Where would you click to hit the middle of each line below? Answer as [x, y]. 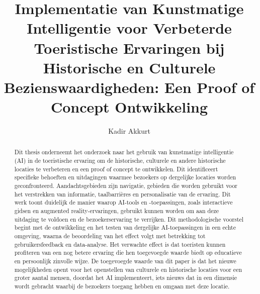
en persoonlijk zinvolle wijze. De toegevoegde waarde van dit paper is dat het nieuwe [125, 261]
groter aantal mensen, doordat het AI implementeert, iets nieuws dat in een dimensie [126, 278]
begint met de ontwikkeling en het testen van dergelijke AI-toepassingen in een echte [125, 227]
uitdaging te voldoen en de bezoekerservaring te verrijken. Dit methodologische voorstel [129, 219]
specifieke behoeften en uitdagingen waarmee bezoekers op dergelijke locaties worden [125, 177]
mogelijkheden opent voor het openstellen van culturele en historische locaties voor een [128, 269]
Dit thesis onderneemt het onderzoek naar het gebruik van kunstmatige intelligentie [124, 152]
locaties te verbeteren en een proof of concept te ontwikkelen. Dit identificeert [116, 169]
